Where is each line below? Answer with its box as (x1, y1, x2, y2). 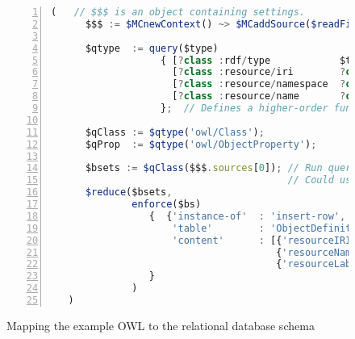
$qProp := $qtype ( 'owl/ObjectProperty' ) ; (85, 138, 317, 150)
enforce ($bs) (132, 199, 202, 210)
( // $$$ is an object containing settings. (51, 6, 305, 18)
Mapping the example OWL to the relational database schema (6, 316, 315, 333)
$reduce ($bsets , (85, 186, 173, 199)
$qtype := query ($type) (85, 42, 219, 54)
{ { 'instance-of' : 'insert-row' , (148, 210, 346, 222)
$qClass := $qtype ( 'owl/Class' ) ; (85, 126, 265, 138)
